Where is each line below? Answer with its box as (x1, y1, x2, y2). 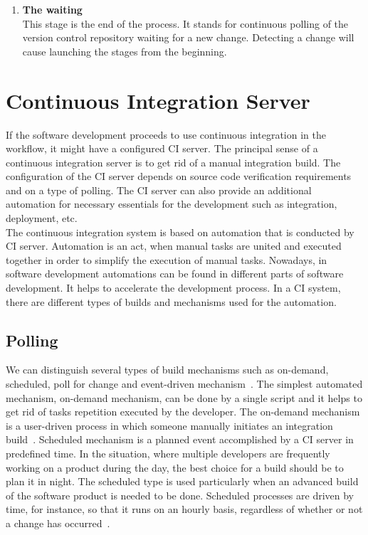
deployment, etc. (6, 211, 78, 226)
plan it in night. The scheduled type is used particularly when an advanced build (6, 474, 359, 489)
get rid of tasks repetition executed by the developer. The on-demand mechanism (6, 404, 360, 419)
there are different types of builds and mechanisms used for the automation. (6, 294, 337, 309)
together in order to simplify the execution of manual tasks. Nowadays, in (6, 252, 327, 267)
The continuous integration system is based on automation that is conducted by (6, 224, 354, 239)
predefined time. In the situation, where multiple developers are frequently (6, 445, 330, 460)
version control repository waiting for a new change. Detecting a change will (22, 30, 354, 45)
